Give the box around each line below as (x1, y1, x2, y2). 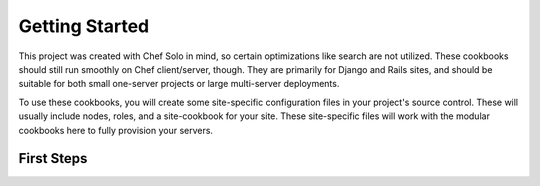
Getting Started (18, 15, 150, 37)
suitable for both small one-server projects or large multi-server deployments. (18, 78, 340, 90)
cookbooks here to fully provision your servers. (18, 124, 214, 136)
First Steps (18, 150, 88, 167)
